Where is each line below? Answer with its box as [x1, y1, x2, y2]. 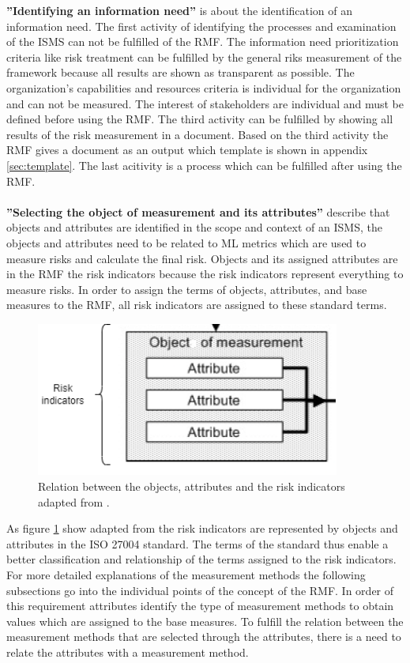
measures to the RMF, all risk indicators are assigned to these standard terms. [6, 296, 387, 313]
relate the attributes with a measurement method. [6, 643, 249, 660]
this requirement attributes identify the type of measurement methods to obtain [6, 597, 394, 614]
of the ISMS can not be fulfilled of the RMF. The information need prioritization [6, 33, 399, 50]
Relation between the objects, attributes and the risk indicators [38, 478, 345, 495]
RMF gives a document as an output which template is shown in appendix [6, 141, 368, 158]
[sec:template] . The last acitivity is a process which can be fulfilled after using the [6, 156, 402, 173]
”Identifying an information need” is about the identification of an [6, 2, 353, 18]
